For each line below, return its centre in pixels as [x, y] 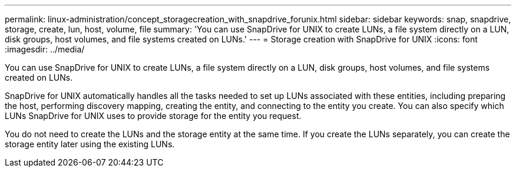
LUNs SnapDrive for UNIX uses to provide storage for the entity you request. [153, 116]
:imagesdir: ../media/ [45, 49]
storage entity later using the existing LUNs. [90, 144]
